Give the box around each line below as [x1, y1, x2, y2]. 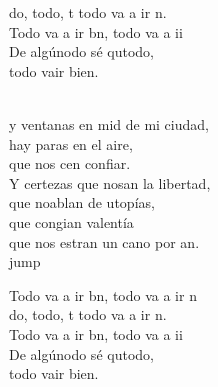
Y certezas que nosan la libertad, [9, 172, 211, 193]
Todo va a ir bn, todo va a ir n [9, 284, 197, 305]
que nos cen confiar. [9, 153, 131, 174]
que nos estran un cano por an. [9, 231, 200, 252]
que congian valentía [9, 211, 134, 232]
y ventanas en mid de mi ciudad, [9, 113, 209, 134]
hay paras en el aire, [9, 133, 133, 154]
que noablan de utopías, [9, 192, 155, 213]
